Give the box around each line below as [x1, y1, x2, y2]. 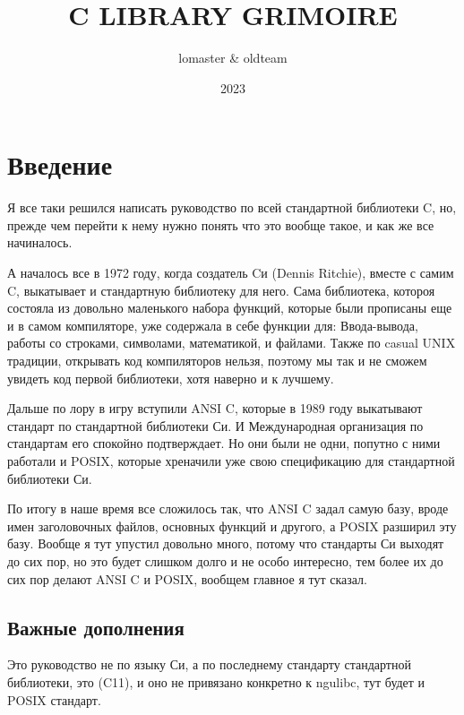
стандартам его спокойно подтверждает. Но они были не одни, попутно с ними [7, 434, 441, 452]
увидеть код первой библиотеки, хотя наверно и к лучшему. [7, 368, 334, 387]
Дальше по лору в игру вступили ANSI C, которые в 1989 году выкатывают [7, 399, 423, 418]
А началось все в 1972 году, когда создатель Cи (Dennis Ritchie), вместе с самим [7, 263, 454, 282]
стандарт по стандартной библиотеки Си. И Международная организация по [7, 416, 424, 435]
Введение [7, 146, 113, 183]
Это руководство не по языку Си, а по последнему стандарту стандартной [7, 655, 411, 674]
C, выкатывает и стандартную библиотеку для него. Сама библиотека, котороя [7, 280, 435, 299]
